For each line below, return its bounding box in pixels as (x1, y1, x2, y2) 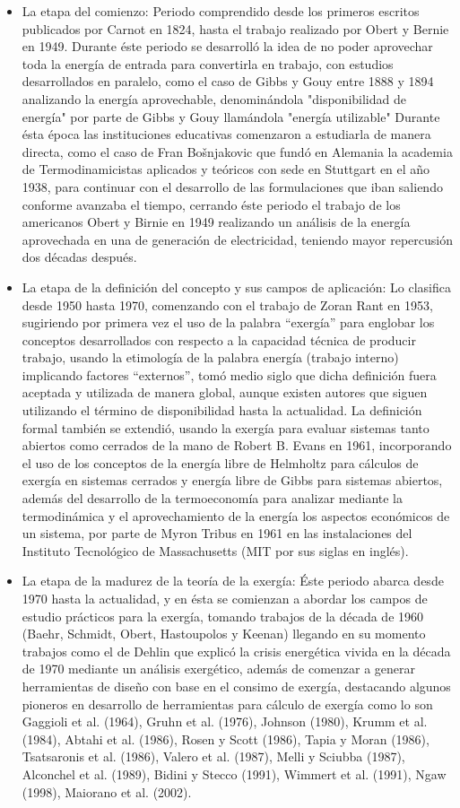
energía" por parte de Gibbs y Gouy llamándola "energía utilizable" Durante (22, 107, 440, 126)
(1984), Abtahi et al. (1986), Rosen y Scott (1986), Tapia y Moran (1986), (22, 729, 430, 748)
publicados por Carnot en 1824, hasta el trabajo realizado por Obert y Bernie (22, 19, 449, 38)
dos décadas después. (22, 248, 137, 266)
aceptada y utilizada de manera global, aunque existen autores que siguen (22, 383, 428, 402)
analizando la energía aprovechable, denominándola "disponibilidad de (22, 89, 406, 108)
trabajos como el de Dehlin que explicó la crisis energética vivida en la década (22, 641, 451, 660)
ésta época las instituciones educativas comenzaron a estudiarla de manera (22, 125, 431, 143)
